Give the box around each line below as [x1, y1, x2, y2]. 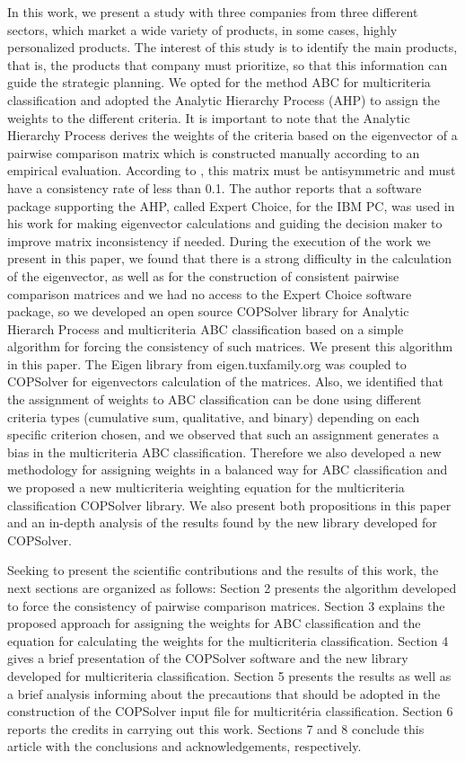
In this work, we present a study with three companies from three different [7, 3, 418, 21]
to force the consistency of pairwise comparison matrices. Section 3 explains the [7, 596, 445, 615]
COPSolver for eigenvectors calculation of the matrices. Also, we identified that [7, 372, 443, 391]
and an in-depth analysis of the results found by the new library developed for [7, 513, 437, 532]
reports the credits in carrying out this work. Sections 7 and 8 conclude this [7, 719, 425, 738]
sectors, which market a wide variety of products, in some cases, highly [7, 20, 398, 39]
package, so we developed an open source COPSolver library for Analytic [7, 302, 409, 321]
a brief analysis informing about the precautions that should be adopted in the [7, 684, 441, 703]
